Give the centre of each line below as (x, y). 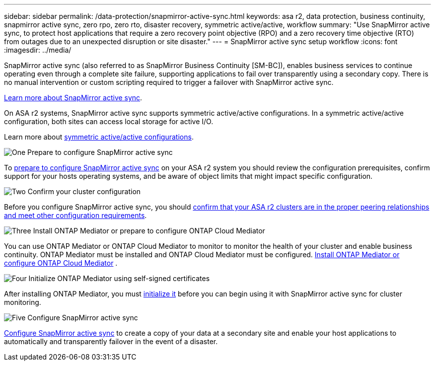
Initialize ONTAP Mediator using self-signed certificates (119, 278)
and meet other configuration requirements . (75, 215)
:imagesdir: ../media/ (38, 50)
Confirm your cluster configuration (84, 191)
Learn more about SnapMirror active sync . (73, 98)
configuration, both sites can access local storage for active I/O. (109, 121)
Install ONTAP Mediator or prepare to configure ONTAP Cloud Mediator (149, 231)
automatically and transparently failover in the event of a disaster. (111, 341)
